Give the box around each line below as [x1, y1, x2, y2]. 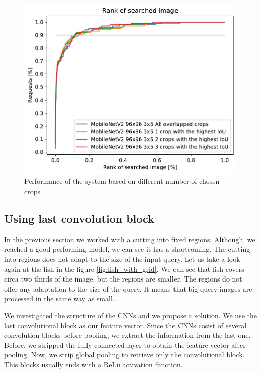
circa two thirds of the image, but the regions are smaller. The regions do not [4, 273, 242, 284]
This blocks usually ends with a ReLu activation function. [4, 359, 183, 369]
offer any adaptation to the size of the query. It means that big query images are [4, 283, 252, 294]
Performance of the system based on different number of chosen [24, 176, 220, 187]
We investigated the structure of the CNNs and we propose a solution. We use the [4, 310, 257, 320]
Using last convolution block [4, 210, 154, 226]
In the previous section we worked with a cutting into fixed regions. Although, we [4, 234, 255, 244]
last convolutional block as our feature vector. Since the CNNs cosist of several [4, 320, 247, 330]
